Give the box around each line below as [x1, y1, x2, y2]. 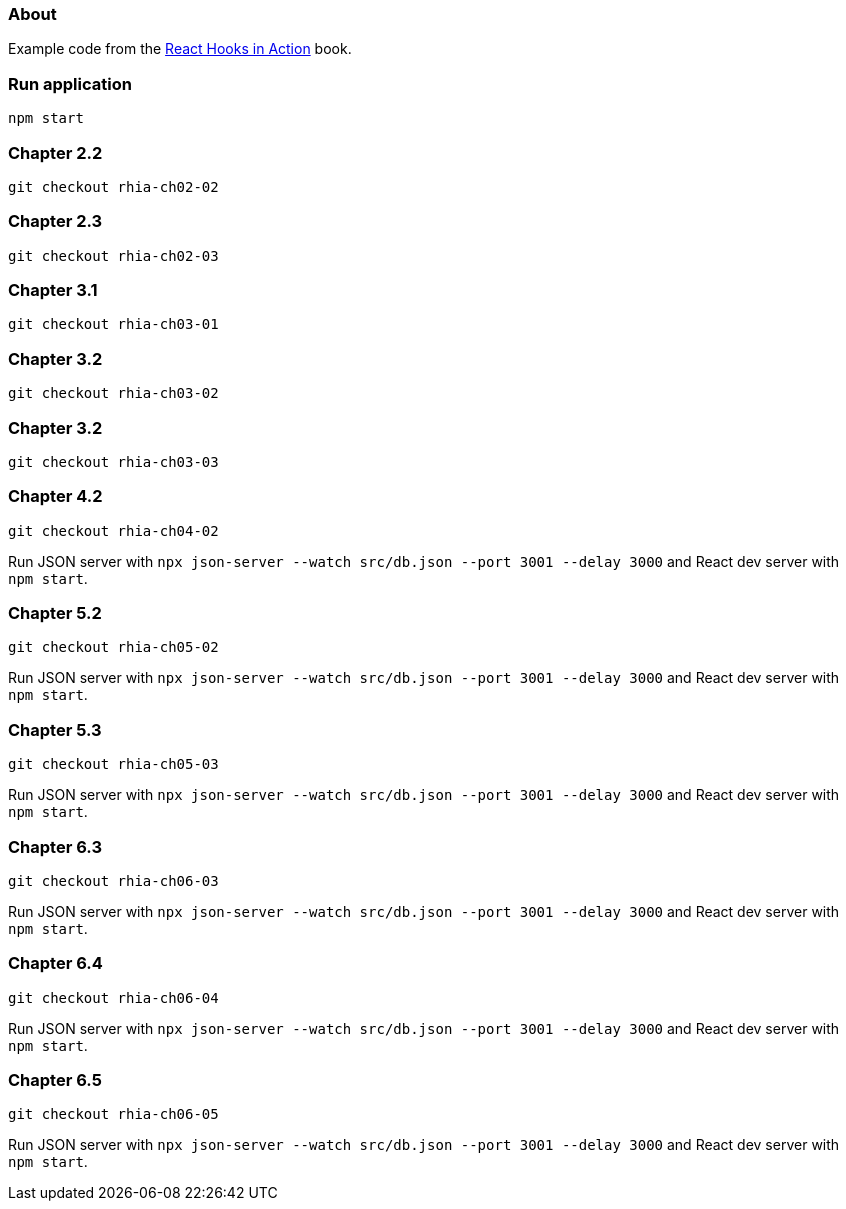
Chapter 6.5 [8, 1070, 102, 1090]
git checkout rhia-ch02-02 [8, 178, 219, 195]
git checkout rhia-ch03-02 [8, 385, 219, 402]
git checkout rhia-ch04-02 [8, 522, 219, 539]
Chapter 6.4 [8, 953, 103, 974]
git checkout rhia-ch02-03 [8, 247, 219, 264]
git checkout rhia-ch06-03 [8, 872, 219, 889]
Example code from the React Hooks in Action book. [8, 40, 352, 58]
